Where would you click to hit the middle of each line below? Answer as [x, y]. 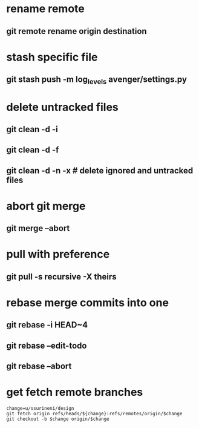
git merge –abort [38, 228]
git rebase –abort [39, 366]
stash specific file [52, 57]
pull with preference [58, 254]
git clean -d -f [33, 150]
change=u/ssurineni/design [40, 409]
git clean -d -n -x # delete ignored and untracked [100, 171]
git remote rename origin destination [77, 31]
